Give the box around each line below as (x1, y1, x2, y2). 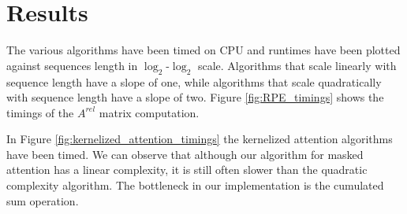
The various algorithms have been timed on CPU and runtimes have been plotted (6, 42, 401, 58)
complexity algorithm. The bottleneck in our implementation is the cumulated (6, 177, 384, 194)
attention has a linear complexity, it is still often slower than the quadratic (6, 161, 368, 178)
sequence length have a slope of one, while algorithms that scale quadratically (6, 73, 382, 90)
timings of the (6, 104, 74, 120)
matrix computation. (99, 104, 200, 120)
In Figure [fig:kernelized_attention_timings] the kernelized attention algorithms (6, 131, 393, 147)
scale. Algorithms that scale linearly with (197, 57, 397, 73)
